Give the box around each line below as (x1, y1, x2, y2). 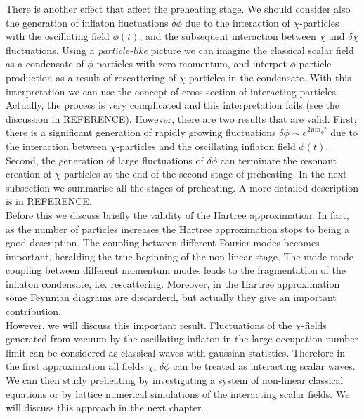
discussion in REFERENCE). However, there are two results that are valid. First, (6, 111, 357, 126)
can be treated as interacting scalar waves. (173, 359, 356, 373)
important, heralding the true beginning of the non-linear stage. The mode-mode (6, 248, 353, 263)
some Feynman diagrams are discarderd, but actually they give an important (6, 290, 337, 305)
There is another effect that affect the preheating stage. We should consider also (6, 1, 351, 15)
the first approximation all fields (6, 359, 145, 373)
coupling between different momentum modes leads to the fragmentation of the (6, 262, 346, 277)
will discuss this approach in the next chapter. (6, 400, 204, 415)
